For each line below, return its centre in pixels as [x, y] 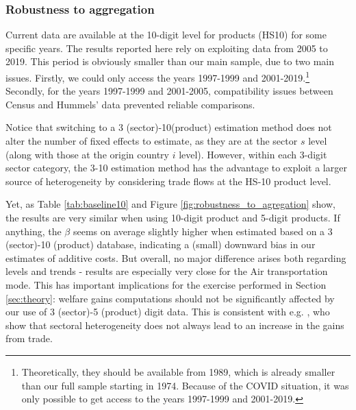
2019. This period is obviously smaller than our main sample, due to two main [170, 61]
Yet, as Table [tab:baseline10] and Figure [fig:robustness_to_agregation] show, [170, 204]
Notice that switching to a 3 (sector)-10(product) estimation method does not [169, 127]
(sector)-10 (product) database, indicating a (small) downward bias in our [161, 244]
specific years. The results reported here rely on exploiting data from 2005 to [167, 48]
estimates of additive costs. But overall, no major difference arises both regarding [176, 257]
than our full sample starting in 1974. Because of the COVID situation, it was [185, 385]
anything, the [34, 231]
